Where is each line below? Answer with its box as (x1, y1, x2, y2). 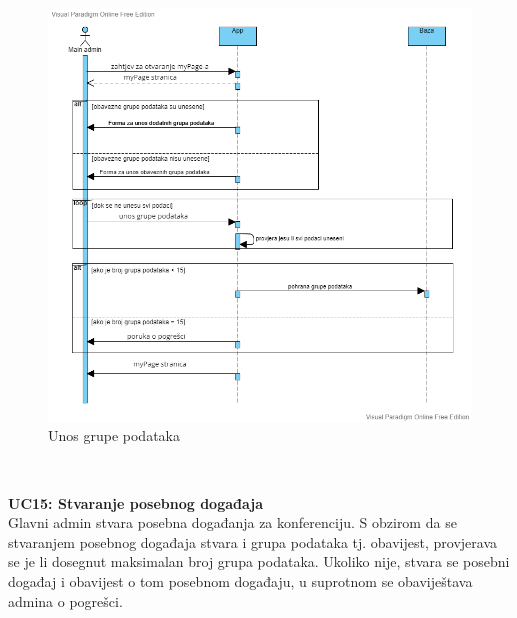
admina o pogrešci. (8, 590, 123, 611)
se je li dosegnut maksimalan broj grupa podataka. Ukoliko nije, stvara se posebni (8, 551, 510, 572)
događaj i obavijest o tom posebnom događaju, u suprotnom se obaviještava (8, 571, 473, 591)
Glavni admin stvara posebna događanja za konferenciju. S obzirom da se (8, 512, 457, 533)
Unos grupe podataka (48, 425, 180, 446)
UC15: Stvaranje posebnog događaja (8, 492, 264, 513)
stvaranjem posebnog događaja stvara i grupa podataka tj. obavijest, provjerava (8, 531, 498, 552)
